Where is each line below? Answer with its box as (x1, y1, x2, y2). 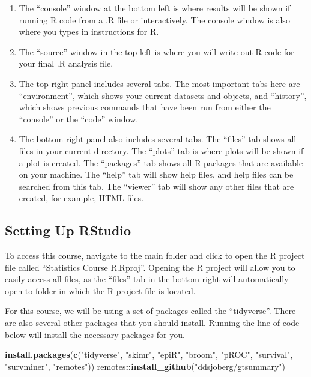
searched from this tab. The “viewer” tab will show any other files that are (19, 179, 294, 192)
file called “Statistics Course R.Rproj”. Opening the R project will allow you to (5, 261, 295, 273)
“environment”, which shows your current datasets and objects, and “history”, (19, 89, 307, 101)
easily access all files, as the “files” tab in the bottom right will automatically (5, 273, 289, 285)
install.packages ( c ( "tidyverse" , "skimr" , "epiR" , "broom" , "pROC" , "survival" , (5, 348, 293, 361)
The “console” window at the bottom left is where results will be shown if (19, 2, 291, 14)
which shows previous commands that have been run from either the (19, 101, 271, 113)
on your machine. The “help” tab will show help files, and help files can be (19, 168, 294, 181)
